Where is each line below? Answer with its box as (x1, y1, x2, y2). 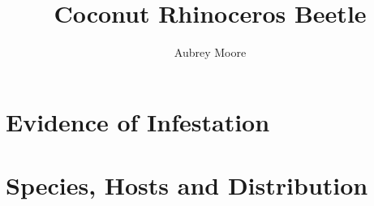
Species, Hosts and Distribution (6, 169, 368, 202)
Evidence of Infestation (6, 105, 270, 138)
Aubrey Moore (174, 44, 247, 61)
